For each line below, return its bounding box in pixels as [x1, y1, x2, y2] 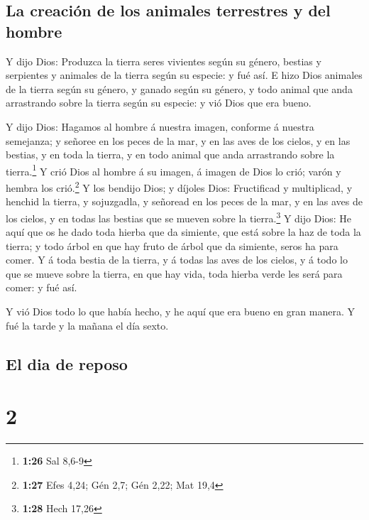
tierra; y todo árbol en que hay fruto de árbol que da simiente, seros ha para [6, 238, 338, 253]
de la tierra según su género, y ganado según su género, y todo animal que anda [6, 81, 353, 96]
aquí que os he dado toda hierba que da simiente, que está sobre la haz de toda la [6, 224, 361, 239]
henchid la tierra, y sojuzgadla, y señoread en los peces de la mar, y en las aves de [6, 194, 363, 209]
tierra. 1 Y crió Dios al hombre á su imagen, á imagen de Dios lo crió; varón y [6, 161, 341, 178]
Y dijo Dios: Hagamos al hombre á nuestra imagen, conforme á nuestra [6, 119, 314, 134]
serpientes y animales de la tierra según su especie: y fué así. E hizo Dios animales [6, 67, 363, 82]
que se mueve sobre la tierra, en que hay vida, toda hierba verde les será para [6, 266, 343, 281]
